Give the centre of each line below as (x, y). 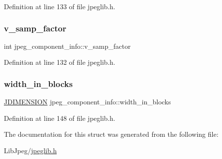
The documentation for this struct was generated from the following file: (111, 134)
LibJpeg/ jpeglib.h (30, 150)
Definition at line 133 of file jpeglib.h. (60, 6)
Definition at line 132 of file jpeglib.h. (60, 62)
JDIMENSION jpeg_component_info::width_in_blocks (87, 102)
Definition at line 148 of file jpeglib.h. (60, 118)
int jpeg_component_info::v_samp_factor (67, 46)
